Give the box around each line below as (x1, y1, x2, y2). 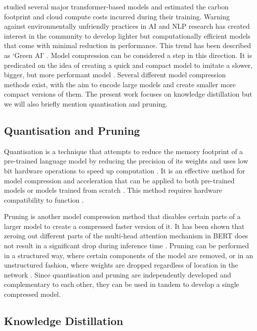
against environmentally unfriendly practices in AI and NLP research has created (4, 21, 250, 31)
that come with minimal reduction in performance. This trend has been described (4, 40, 251, 51)
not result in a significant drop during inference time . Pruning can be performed (4, 240, 249, 251)
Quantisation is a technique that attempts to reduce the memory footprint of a (4, 146, 243, 156)
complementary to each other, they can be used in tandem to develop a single (4, 279, 239, 289)
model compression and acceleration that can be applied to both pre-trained (4, 175, 235, 185)
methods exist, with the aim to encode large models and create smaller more (4, 79, 236, 89)
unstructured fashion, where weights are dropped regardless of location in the (4, 260, 238, 270)
